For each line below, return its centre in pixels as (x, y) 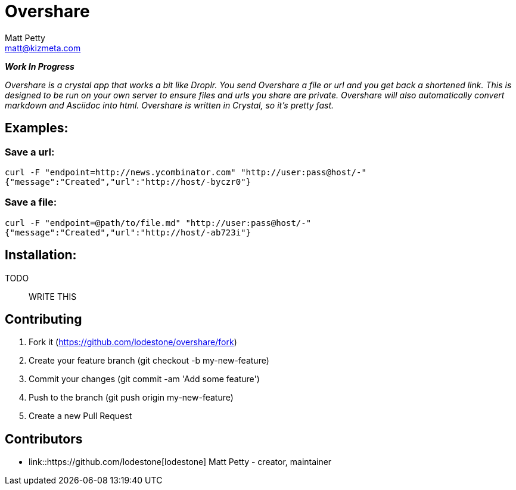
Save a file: (31, 202)
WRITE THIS (53, 296)
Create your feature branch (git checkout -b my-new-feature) (149, 361)
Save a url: (30, 152)
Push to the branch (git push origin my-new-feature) (131, 398)
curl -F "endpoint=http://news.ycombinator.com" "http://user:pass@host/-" (186, 172)
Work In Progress (40, 66)
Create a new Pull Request (80, 416)
